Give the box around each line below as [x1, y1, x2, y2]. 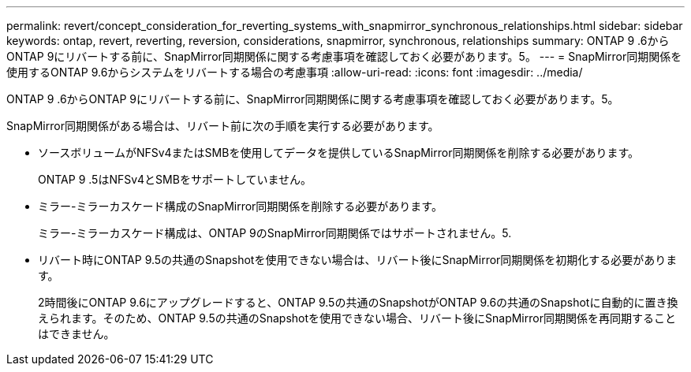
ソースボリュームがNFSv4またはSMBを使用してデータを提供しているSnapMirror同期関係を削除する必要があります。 [38, 146, 640, 159]
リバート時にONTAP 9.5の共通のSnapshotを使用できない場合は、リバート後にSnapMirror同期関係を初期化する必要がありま [38, 253, 678, 266]
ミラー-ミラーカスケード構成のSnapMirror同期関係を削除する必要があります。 [38, 199, 443, 213]
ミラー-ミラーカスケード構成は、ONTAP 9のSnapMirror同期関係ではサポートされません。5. [38, 226, 512, 240]
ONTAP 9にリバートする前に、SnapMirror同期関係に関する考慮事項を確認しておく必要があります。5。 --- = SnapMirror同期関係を [6, 50, 682, 63]
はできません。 [38, 327, 115, 340]
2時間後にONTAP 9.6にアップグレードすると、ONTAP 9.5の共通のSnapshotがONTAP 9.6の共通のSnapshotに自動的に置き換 [38, 296, 678, 309]
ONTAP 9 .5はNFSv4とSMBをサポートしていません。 [38, 173, 312, 186]
